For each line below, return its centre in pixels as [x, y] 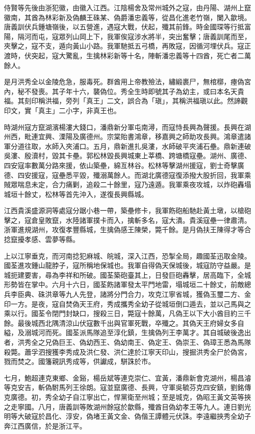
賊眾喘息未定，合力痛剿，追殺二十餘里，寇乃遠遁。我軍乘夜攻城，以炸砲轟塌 [127, 184]
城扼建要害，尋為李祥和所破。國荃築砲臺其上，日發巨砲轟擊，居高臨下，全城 [127, 275]
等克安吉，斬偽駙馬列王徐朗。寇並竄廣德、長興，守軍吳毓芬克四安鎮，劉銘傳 [127, 387]
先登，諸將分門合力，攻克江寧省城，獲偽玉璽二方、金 [165, 294]
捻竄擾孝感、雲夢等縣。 [42, 239]
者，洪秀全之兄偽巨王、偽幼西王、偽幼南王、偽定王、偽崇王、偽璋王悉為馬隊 [127, 342]
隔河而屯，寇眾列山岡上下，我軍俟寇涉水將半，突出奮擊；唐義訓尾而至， [134, 36]
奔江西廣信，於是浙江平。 [45, 425]
